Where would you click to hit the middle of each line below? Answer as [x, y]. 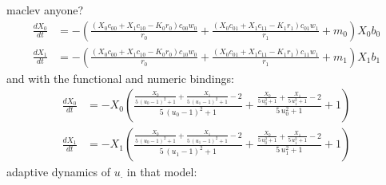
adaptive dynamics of [58, 172]
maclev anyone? [45, 10]
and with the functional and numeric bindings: [120, 78]
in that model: [162, 172]
